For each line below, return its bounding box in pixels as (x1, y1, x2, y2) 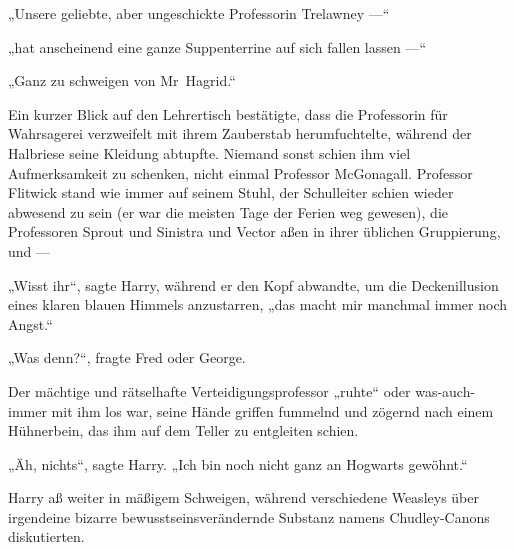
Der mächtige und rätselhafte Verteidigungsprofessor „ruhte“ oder (8, 380, 411, 401)
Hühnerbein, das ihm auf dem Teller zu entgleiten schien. (8, 420, 359, 441)
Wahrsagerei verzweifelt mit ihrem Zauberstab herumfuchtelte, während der (8, 123, 472, 144)
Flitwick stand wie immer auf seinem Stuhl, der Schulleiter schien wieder (8, 182, 454, 203)
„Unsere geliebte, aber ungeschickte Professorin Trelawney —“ (8, 3, 390, 23)
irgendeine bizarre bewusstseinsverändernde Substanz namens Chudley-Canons (8, 506, 490, 527)
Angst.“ (8, 313, 53, 334)
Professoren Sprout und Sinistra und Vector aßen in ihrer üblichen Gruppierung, (8, 221, 501, 242)
